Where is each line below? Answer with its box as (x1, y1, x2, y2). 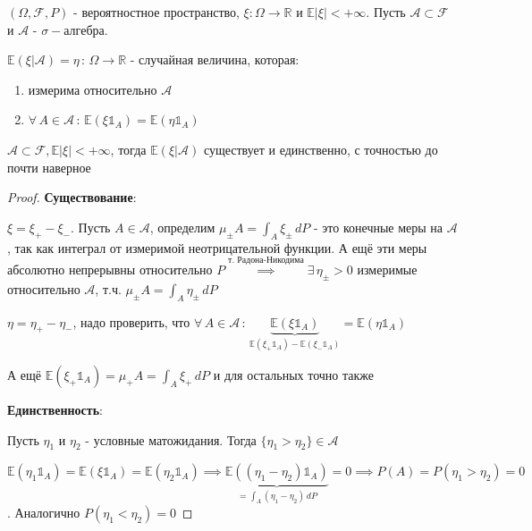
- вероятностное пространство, (73, 3, 240, 21)
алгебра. (63, 20, 108, 38)
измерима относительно (28, 80, 157, 98)
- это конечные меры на (314, 217, 443, 236)
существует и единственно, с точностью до (203, 139, 438, 158)
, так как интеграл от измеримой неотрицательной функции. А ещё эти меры (7, 238, 427, 257)
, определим (149, 217, 215, 236)
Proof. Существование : (7, 188, 137, 206)
